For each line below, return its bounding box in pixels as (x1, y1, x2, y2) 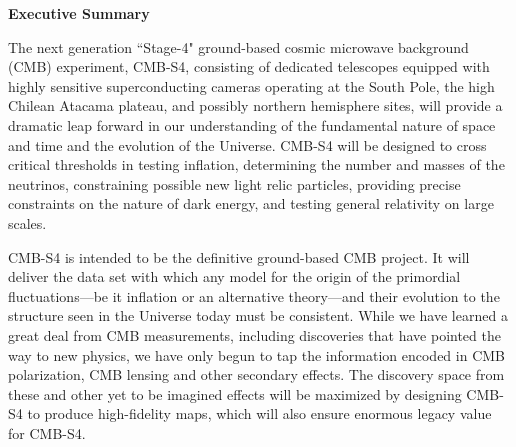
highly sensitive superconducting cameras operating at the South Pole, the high (8, 75, 495, 96)
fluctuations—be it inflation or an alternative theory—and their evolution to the (8, 285, 500, 306)
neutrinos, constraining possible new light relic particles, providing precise (8, 173, 461, 194)
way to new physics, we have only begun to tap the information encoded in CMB (8, 344, 505, 365)
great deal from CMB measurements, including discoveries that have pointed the (8, 324, 501, 345)
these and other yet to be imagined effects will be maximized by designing (8, 383, 462, 404)
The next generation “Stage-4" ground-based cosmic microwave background (8, 36, 469, 57)
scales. (8, 212, 47, 233)
